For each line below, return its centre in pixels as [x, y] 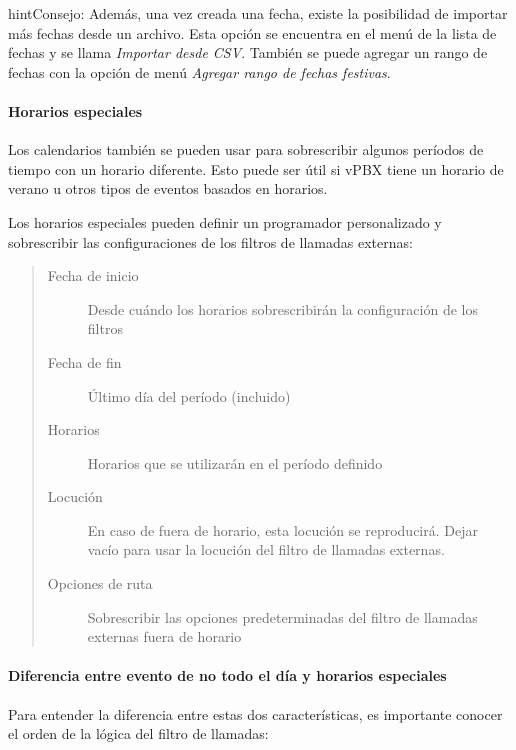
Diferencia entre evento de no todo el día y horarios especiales [227, 675]
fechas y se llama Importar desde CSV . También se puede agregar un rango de [248, 52]
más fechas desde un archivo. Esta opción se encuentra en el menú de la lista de [252, 32]
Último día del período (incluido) [189, 395]
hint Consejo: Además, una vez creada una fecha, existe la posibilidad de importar [258, 13]
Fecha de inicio [93, 275]
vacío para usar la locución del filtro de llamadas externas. [266, 549]
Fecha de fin [84, 361]
